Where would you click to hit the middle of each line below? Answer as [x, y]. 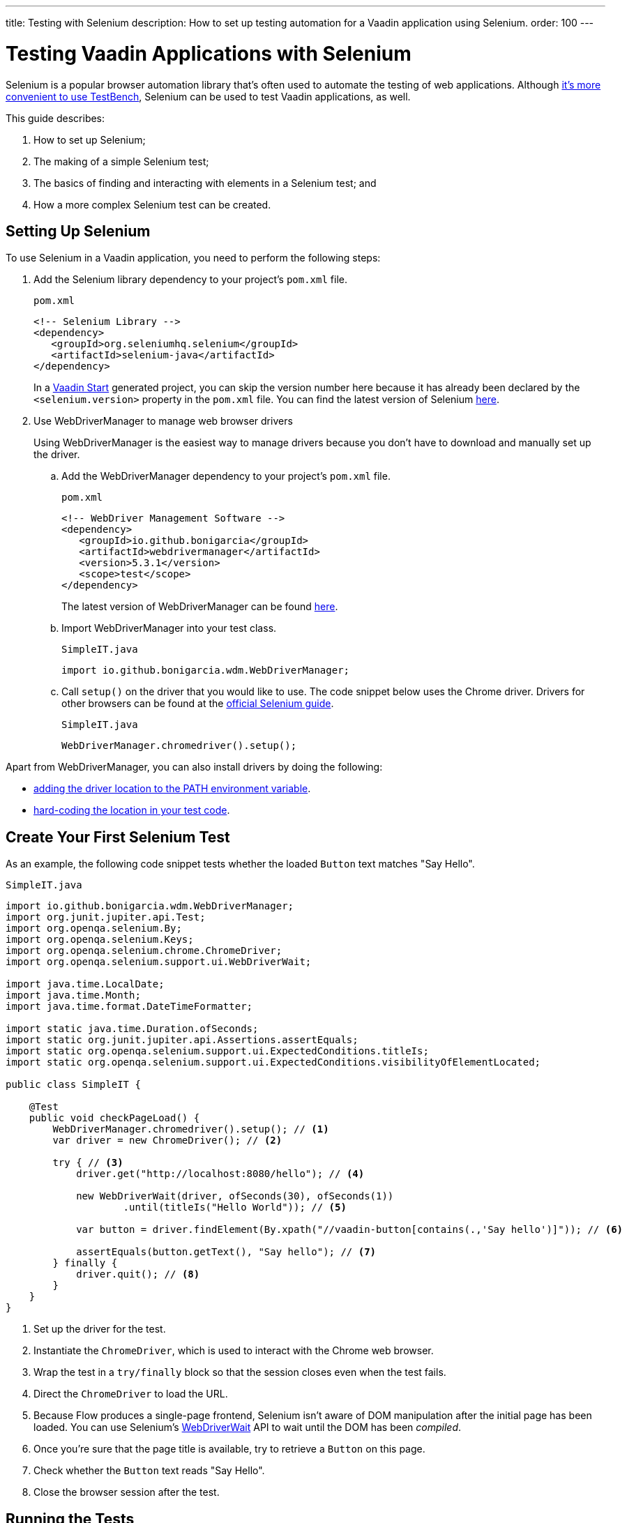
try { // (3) [88, 1163]
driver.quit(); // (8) [138, 1274]
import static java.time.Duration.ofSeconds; [132, 1029]
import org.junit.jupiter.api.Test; [106, 917]
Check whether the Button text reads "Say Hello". [149, 1471]
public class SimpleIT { [73, 1085]
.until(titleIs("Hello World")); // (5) [235, 1207]
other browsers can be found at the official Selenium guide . [198, 704]
